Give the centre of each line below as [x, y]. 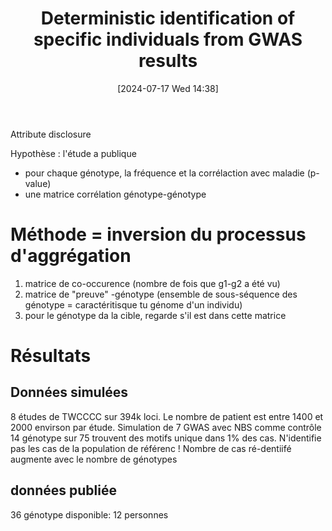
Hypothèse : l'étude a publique [73, 153]
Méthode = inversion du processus [158, 234]
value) [38, 183]
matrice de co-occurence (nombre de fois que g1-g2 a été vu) [152, 283]
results [168, 61]
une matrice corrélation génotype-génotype [115, 194]
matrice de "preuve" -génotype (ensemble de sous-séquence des [161, 294]
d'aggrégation [71, 256]
